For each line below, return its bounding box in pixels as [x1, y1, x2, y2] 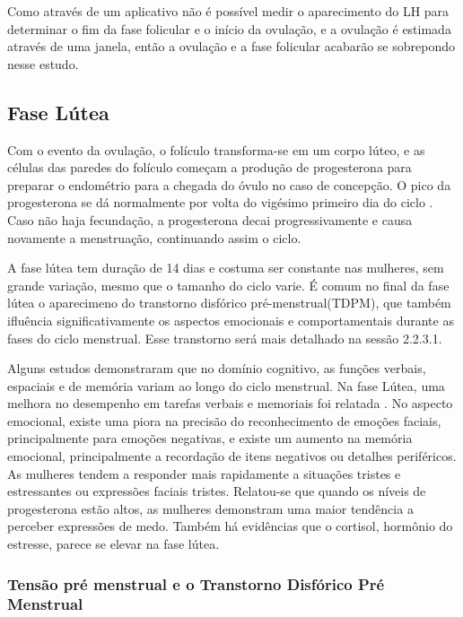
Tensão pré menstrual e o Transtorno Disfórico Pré [7, 572, 385, 595]
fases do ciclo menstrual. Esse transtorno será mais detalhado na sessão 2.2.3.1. [7, 328, 442, 347]
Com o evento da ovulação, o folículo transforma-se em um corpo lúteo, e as [7, 140, 425, 159]
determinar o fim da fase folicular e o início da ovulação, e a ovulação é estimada [7, 19, 451, 38]
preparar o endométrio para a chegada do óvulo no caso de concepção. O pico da [7, 175, 451, 194]
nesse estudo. [7, 54, 79, 73]
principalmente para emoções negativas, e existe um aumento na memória [7, 429, 413, 448]
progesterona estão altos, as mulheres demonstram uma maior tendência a [7, 499, 414, 517]
